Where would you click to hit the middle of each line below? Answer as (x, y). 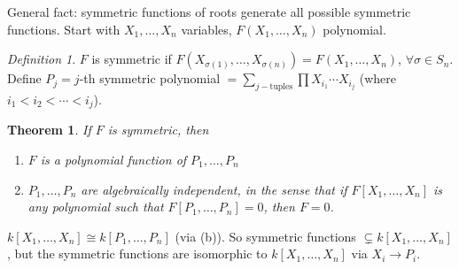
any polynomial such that (96, 207)
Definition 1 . (42, 59)
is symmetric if (132, 59)
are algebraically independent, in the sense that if (214, 189)
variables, (206, 29)
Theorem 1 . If (49, 130)
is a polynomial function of (113, 160)
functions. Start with (64, 29)
